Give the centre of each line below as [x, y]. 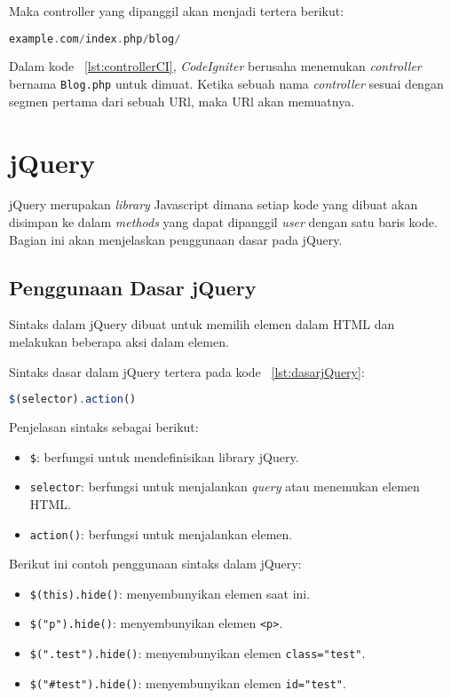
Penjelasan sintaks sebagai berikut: [104, 427]
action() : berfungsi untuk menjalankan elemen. [161, 533]
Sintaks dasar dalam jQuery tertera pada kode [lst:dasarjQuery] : [187, 371]
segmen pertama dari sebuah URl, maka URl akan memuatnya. [182, 101]
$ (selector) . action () [73, 400]
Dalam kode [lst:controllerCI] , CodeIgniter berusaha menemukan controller [215, 66]
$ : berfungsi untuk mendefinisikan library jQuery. [164, 456]
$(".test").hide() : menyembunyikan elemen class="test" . [198, 653]
